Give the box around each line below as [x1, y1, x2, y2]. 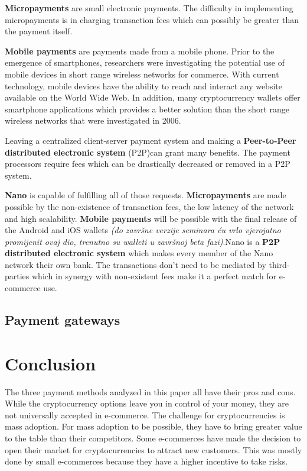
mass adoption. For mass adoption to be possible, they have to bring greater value [5, 420, 302, 433]
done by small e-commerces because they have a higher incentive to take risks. [5, 455, 288, 467]
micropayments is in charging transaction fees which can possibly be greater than [5, 13, 299, 25]
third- [269, 258, 290, 270]
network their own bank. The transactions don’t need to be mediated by [5, 258, 266, 270]
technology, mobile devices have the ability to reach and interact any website [5, 79, 282, 92]
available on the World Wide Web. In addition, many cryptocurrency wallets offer [5, 91, 301, 104]
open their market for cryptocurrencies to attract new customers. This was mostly [5, 443, 302, 456]
